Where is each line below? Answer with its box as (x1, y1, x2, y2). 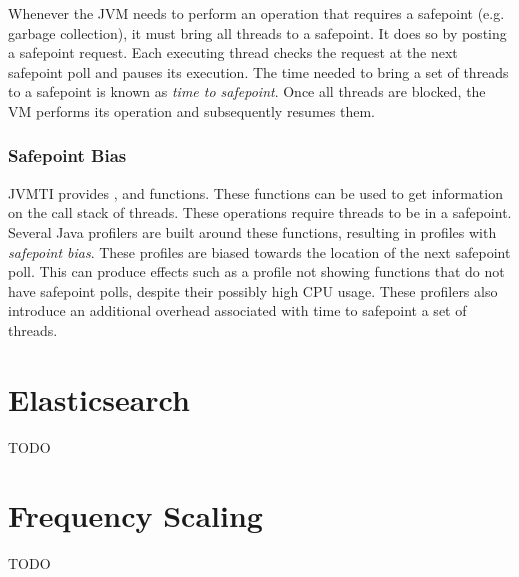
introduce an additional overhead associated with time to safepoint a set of (8, 300, 467, 321)
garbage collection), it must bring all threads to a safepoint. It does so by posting (8, 22, 507, 43)
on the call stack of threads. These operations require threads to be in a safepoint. (8, 202, 512, 223)
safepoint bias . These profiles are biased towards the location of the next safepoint (8, 241, 511, 262)
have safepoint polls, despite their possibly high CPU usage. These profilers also (8, 280, 498, 301)
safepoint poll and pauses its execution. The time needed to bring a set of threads (8, 61, 509, 82)
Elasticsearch (8, 378, 190, 419)
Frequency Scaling (8, 495, 263, 536)
